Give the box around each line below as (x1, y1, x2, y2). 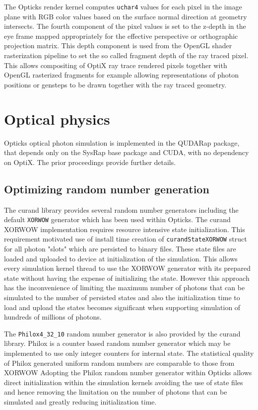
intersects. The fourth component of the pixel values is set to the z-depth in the (4, 21, 246, 31)
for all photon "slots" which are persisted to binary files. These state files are (4, 244, 236, 254)
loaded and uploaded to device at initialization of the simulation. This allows (4, 253, 238, 263)
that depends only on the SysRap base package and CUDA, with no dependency (4, 147, 249, 158)
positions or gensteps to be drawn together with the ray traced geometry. (4, 79, 227, 89)
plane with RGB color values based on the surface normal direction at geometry (4, 11, 247, 21)
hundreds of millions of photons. (4, 312, 102, 322)
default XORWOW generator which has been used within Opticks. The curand (4, 214, 231, 225)
